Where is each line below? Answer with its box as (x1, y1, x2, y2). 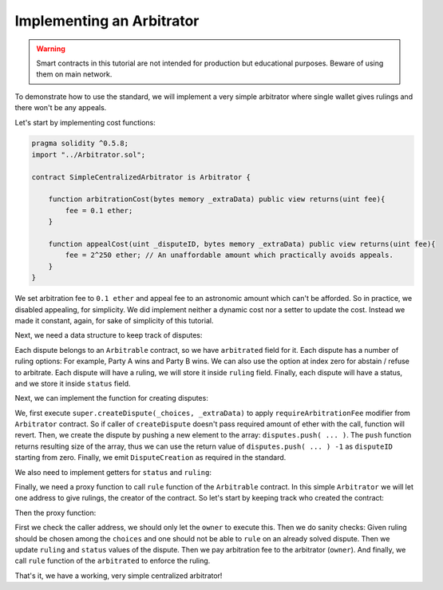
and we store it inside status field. (14, 378, 131, 388)
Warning (36, 44, 65, 53)
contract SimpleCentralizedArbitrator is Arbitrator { (31, 172, 251, 181)
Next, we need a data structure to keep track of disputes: (14, 331, 203, 340)
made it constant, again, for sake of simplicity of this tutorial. (14, 315, 214, 325)
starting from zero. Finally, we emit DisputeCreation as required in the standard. (14, 453, 287, 462)
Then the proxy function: (14, 508, 97, 517)
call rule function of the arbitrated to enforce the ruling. (14, 556, 211, 566)
